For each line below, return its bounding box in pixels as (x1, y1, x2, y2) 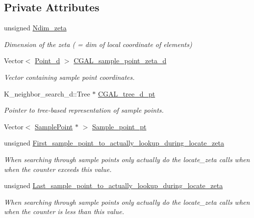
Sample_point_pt (92, 121, 147, 131)
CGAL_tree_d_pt (98, 88, 155, 98)
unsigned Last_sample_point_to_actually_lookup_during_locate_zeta (4, 180, 223, 191)
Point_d (35, 55, 60, 66)
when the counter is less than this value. (4, 206, 124, 217)
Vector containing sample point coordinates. (4, 72, 135, 82)
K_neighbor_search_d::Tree (4, 88, 90, 98)
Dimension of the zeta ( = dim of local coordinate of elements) (4, 39, 192, 49)
